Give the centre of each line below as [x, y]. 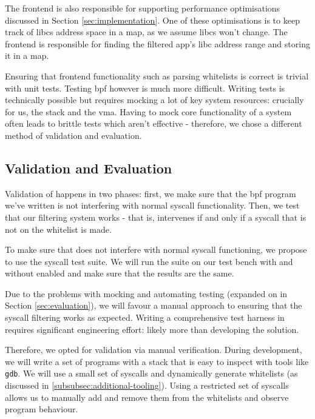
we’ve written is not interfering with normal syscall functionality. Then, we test [152, 205]
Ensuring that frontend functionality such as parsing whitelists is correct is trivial [157, 75]
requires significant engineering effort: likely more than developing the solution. [152, 329]
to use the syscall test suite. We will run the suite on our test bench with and [149, 261]
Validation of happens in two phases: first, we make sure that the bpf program [151, 193]
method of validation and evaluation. [73, 135]
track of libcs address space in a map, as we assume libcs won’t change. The [146, 32]
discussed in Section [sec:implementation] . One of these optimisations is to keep [152, 20]
